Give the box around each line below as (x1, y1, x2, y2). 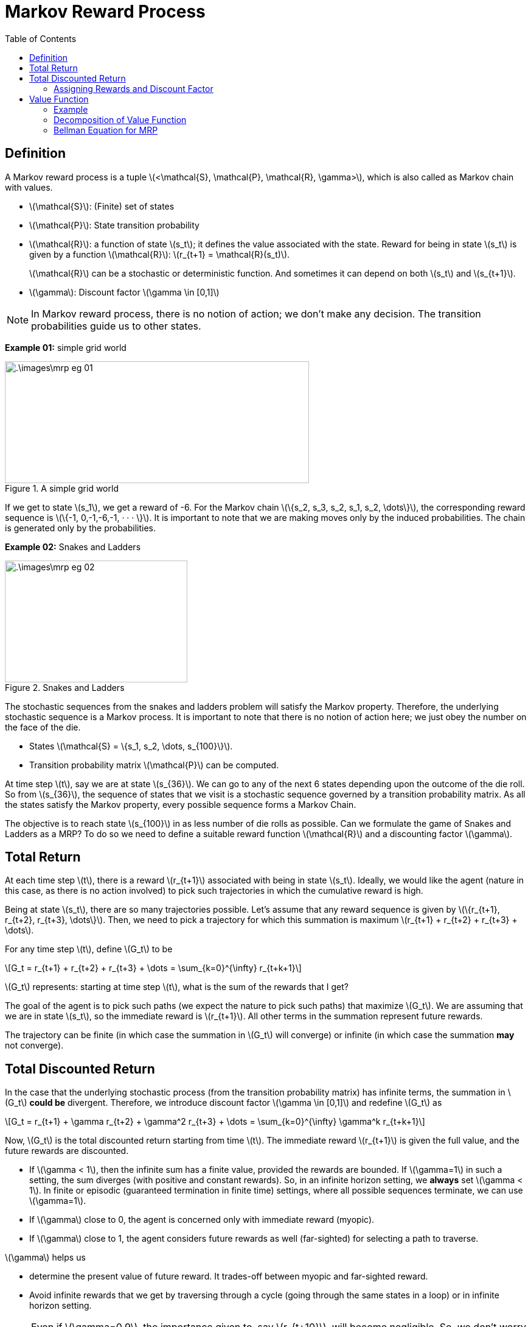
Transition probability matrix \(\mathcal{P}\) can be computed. (29, 759, 279, 770)
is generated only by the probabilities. (5, 522, 156, 533)
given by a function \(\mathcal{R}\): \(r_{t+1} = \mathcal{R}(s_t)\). (29, 249, 290, 260)
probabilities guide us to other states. (31, 319, 201, 332)
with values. (5, 182, 53, 193)
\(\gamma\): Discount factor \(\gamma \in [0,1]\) (29, 286, 220, 297)
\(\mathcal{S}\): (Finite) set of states (29, 200, 175, 211)
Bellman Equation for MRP (54, 124, 158, 135)
